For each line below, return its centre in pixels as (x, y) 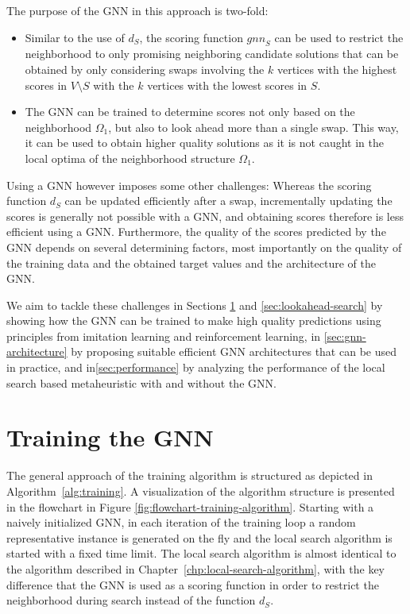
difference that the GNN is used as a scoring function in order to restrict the (193, 584)
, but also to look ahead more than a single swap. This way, (253, 127)
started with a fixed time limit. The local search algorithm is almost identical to (201, 553)
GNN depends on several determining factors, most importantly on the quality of (204, 247)
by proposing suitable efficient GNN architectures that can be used (234, 351)
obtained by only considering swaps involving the (145, 69)
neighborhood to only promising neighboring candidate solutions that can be (212, 54)
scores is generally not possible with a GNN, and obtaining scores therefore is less (205, 216)
